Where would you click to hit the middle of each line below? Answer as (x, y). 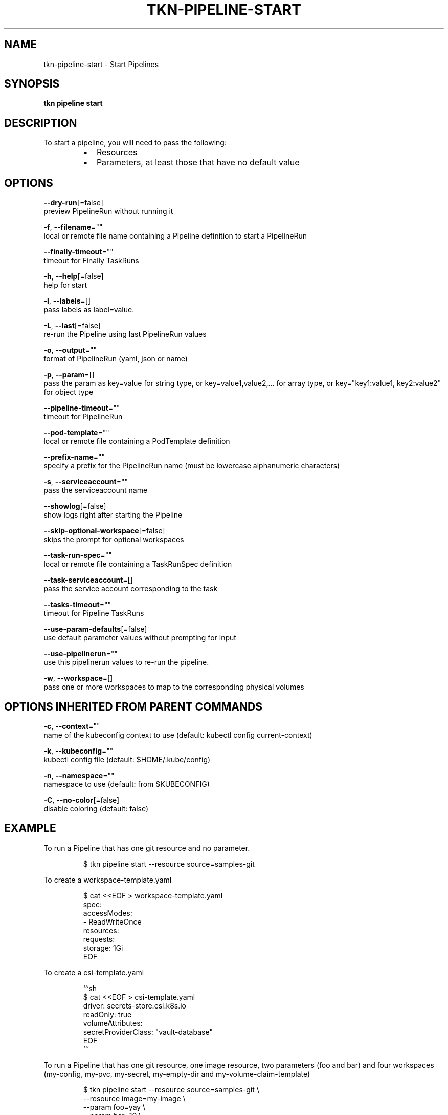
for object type (69, 392)
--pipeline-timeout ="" (82, 408)
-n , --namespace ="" (79, 775)
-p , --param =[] (69, 375)
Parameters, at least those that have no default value (198, 163)
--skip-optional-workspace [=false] (104, 531)
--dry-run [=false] (73, 203)
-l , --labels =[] (67, 301)
